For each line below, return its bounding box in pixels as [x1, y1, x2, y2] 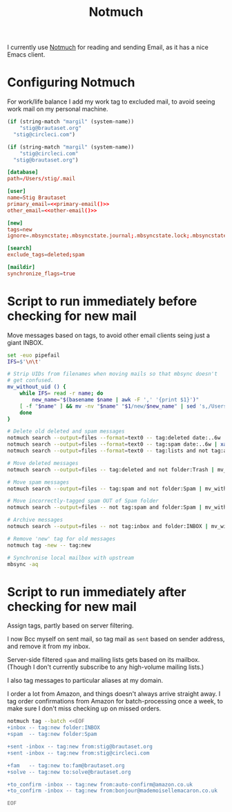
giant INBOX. [7, 338, 43, 346]
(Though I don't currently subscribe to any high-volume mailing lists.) [7, 663, 204, 671]
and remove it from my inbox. [7, 642, 91, 650]
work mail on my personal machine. [7, 105, 108, 113]
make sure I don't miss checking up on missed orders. [7, 704, 162, 712]
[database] [7, 169, 39, 176]
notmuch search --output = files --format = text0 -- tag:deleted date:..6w [7, 435, 221, 442]
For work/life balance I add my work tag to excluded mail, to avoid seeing [7, 97, 215, 106]
